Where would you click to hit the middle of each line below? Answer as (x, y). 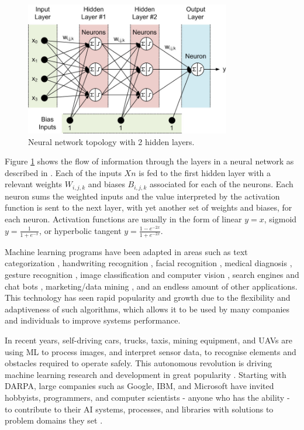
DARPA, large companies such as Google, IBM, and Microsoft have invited (139, 386)
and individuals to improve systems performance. (93, 320)
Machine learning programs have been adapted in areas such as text (126, 251)
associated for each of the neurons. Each (221, 184)
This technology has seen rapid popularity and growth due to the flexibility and (148, 297)
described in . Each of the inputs (63, 172)
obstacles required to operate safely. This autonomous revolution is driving (139, 363)
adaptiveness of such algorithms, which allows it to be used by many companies (147, 309)
